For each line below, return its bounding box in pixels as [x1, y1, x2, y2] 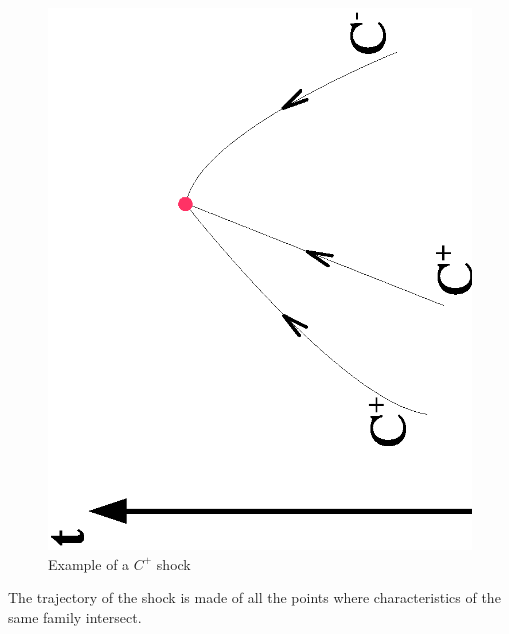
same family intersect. [8, 606, 142, 627]
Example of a [48, 553, 130, 574]
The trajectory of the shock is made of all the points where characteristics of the [8, 587, 501, 608]
